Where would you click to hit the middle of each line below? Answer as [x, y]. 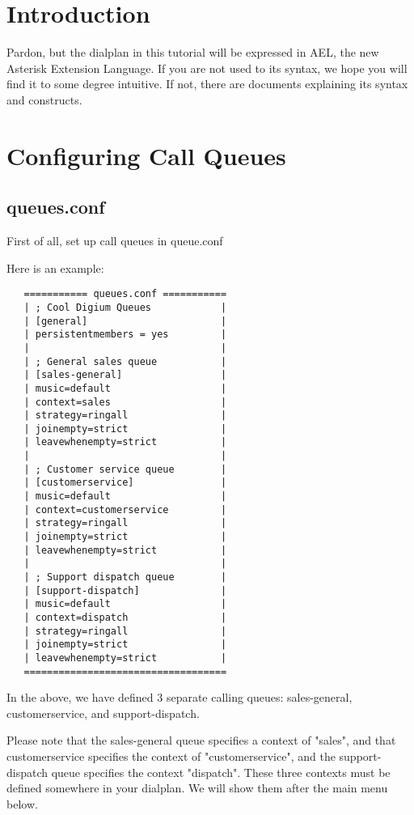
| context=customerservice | [125, 509]
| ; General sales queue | [125, 361]
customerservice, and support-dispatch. [103, 713]
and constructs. [44, 99]
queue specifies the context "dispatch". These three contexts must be [221, 772]
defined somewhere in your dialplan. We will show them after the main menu [197, 788]
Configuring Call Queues [146, 155]
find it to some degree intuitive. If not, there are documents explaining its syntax [207, 84]
